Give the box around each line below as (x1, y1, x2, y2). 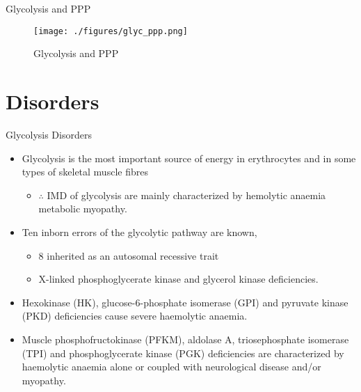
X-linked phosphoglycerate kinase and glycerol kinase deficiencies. (38, 272, 319, 286)
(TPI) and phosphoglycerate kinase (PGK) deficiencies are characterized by (22, 345, 344, 360)
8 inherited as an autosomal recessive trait (38, 248, 219, 262)
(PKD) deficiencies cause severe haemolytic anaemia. (22, 308, 248, 323)
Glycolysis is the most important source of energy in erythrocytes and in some (22, 150, 356, 165)
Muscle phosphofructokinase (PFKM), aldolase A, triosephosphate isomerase (22, 331, 349, 346)
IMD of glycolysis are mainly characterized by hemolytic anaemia (47, 187, 326, 202)
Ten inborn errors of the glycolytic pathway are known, (22, 224, 257, 239)
